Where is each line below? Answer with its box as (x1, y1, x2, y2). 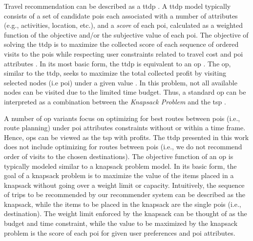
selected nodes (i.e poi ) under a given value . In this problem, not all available (4, 77, 237, 87)
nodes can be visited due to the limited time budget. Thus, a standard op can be (4, 87, 246, 97)
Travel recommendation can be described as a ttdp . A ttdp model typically (4, 1, 231, 11)
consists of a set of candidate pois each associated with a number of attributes (4, 10, 238, 20)
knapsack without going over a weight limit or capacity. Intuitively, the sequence (4, 180, 245, 190)
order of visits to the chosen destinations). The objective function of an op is (4, 151, 233, 161)
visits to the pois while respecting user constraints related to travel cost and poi (4, 48, 243, 59)
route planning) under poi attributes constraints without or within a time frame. (4, 122, 246, 133)
